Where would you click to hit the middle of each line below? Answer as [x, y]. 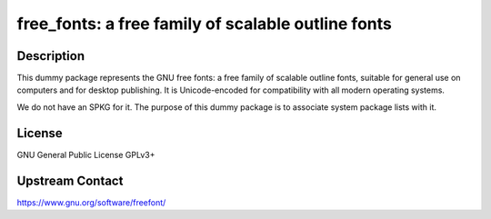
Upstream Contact [70, 180]
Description [51, 56]
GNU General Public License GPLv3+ [86, 154]
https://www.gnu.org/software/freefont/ [91, 202]
